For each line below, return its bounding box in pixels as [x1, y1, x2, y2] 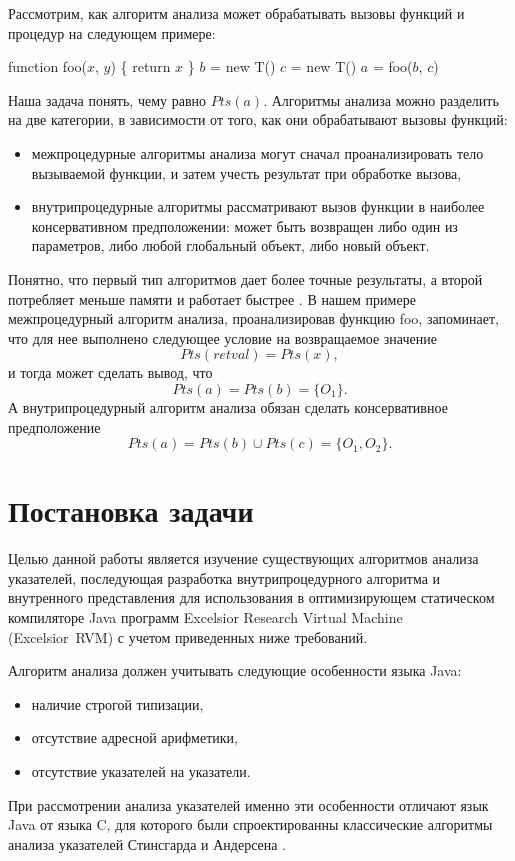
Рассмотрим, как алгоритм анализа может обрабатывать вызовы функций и [8, 3, 465, 23]
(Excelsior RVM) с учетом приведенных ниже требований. [8, 626, 368, 647]
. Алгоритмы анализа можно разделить [263, 89, 499, 110]
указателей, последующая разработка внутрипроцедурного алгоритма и [8, 567, 441, 588]
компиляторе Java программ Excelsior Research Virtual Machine [8, 607, 403, 627]
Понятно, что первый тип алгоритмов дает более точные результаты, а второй [8, 268, 483, 289]
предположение [8, 416, 101, 437]
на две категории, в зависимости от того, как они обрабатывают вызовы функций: [8, 109, 508, 130]
